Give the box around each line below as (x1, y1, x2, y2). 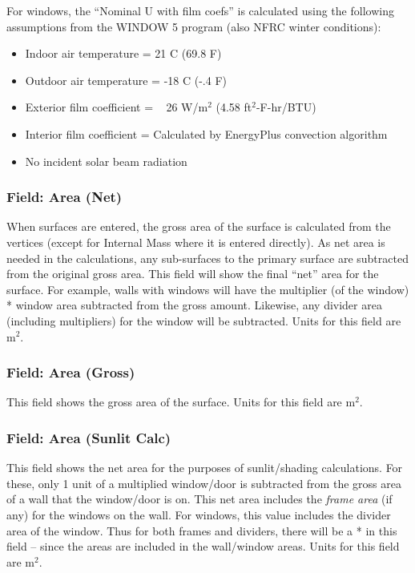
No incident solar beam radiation (25, 152, 187, 169)
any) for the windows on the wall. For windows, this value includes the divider (6, 506, 391, 523)
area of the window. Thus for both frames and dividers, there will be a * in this (6, 522, 397, 539)
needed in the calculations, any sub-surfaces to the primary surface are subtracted (6, 249, 409, 266)
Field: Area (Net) (6, 187, 123, 207)
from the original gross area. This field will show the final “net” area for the (6, 265, 379, 282)
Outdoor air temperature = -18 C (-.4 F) (25, 71, 227, 88)
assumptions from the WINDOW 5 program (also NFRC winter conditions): (6, 18, 381, 34)
